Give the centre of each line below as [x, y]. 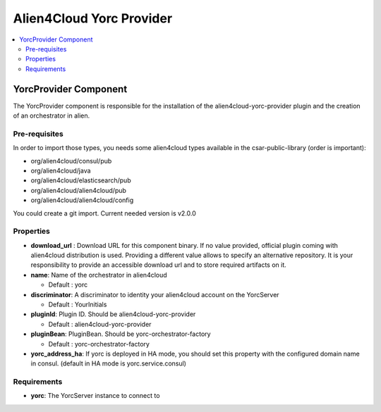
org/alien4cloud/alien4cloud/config [82, 200]
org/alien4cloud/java [61, 170]
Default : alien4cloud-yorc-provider [100, 324]
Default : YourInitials [78, 304]
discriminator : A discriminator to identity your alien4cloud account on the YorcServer [155, 294]
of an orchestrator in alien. [52, 116]
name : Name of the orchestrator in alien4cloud [99, 275]
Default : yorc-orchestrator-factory [99, 344]
